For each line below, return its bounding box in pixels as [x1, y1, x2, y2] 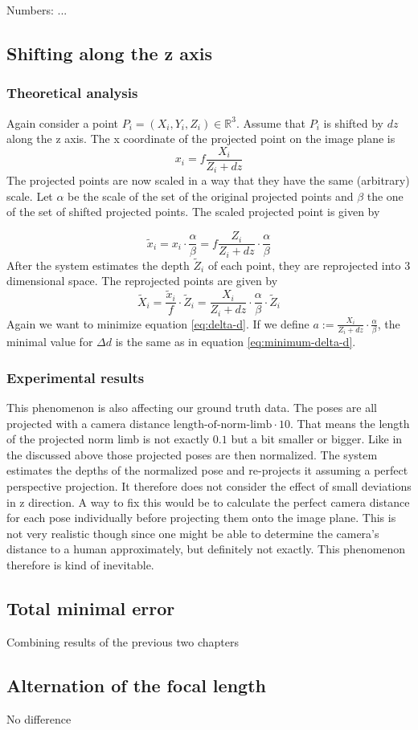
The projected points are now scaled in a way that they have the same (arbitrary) [6, 172, 410, 189]
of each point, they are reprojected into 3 [207, 256, 411, 273]
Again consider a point [6, 114, 118, 131]
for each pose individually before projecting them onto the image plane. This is [6, 509, 396, 526]
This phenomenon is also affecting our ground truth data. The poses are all [6, 399, 377, 416]
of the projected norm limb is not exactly [6, 430, 210, 447]
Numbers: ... [6, 2, 68, 18]
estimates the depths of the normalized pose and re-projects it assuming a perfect [6, 462, 408, 479]
